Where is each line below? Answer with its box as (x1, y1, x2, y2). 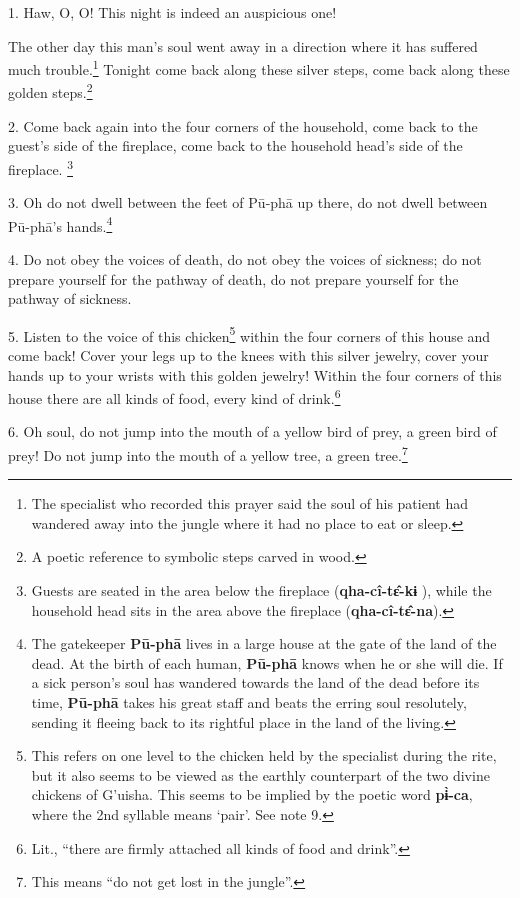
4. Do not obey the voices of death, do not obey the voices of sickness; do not (8, 248, 482, 269)
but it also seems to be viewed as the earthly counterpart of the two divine (31, 764, 490, 785)
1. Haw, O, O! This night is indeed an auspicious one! (8, 2, 337, 22)
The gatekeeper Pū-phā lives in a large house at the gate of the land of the (31, 633, 497, 654)
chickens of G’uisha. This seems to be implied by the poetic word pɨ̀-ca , (31, 784, 473, 805)
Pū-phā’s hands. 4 (8, 212, 113, 236)
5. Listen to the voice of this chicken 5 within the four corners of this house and (8, 322, 491, 346)
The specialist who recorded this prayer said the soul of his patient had (31, 493, 468, 514)
